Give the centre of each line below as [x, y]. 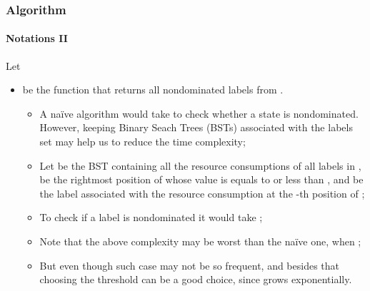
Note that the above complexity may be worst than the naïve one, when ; [200, 241]
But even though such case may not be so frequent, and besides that [190, 265]
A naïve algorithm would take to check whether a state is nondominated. [199, 113]
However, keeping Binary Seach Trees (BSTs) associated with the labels [196, 127]
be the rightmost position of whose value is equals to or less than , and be [201, 179]
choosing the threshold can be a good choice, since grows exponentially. [196, 279]
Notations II [37, 38]
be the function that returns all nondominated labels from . [153, 90]
